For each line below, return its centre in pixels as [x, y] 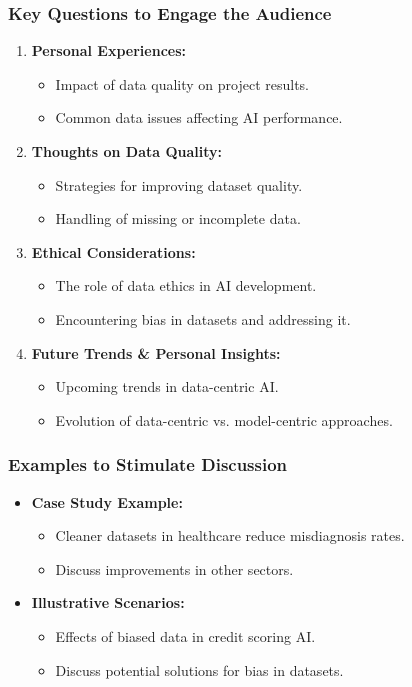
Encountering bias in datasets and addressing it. [203, 318]
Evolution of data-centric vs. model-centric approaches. [224, 419]
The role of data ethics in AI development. [186, 285]
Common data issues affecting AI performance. [199, 117]
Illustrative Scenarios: [108, 602]
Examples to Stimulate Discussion [148, 464]
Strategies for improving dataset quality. [179, 184]
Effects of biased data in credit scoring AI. [185, 635]
